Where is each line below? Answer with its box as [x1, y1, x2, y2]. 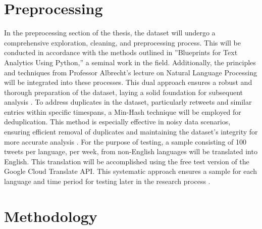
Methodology [4, 205, 97, 226]
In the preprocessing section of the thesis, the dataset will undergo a [4, 27, 216, 38]
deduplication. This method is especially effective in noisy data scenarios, [4, 116, 231, 127]
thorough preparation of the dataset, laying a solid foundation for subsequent [4, 86, 243, 97]
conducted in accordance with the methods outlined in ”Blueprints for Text [4, 47, 238, 58]
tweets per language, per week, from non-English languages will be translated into [4, 146, 257, 157]
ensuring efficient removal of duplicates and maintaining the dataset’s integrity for [4, 126, 258, 137]
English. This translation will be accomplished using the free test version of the [4, 156, 249, 166]
